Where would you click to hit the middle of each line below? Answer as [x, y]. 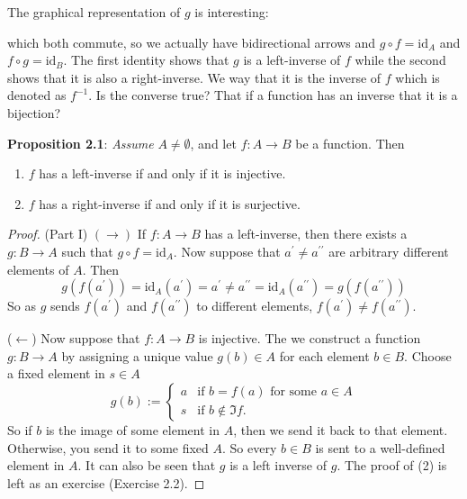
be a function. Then [350, 143]
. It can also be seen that [147, 465]
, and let [213, 143]
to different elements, [255, 306]
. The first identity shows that [146, 60]
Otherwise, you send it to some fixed [108, 447]
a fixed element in [56, 373]
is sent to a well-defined [380, 447]
